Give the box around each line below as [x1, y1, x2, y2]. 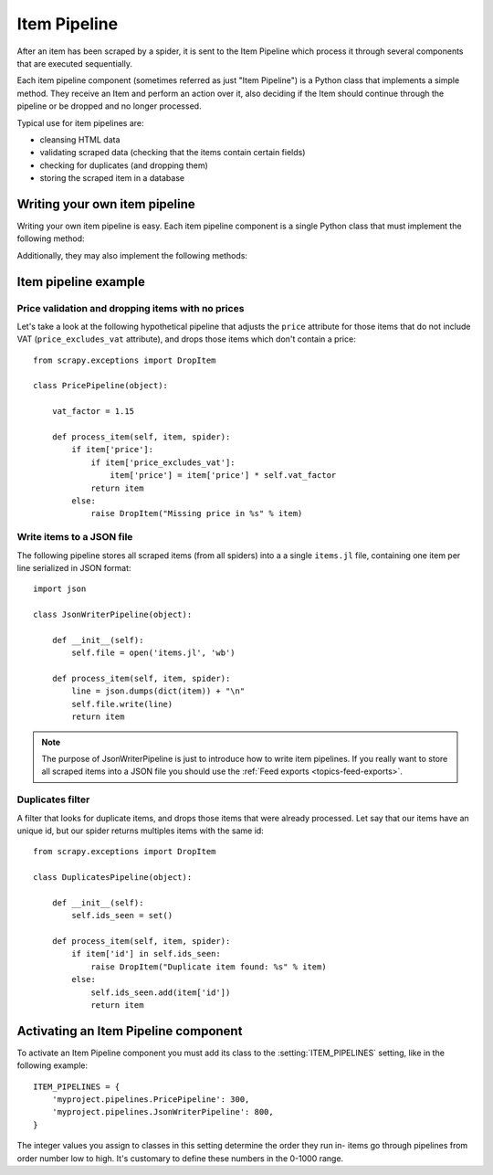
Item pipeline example [16, 274, 145, 290]
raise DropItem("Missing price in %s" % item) [90, 508, 303, 519]
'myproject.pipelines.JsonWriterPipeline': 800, [51, 1106, 274, 1117]
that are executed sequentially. [16, 58, 132, 69]
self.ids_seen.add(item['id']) [90, 987, 231, 998]
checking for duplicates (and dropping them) [39, 160, 209, 171]
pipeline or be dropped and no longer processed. [16, 101, 202, 111]
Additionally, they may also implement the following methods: [16, 249, 248, 260]
